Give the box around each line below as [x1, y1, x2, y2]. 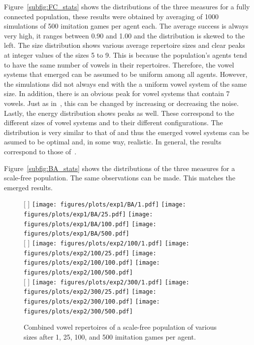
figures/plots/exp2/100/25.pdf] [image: [24, 249, 157, 257]
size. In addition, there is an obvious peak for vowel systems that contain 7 [4, 88, 230, 99]
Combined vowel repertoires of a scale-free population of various [24, 322, 217, 332]
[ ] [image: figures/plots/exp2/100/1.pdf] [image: [24, 237, 190, 247]
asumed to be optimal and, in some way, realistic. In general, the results [4, 137, 222, 147]
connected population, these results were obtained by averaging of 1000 [4, 11, 219, 21]
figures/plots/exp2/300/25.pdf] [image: [24, 288, 157, 296]
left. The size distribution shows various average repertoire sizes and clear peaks [4, 40, 245, 50]
